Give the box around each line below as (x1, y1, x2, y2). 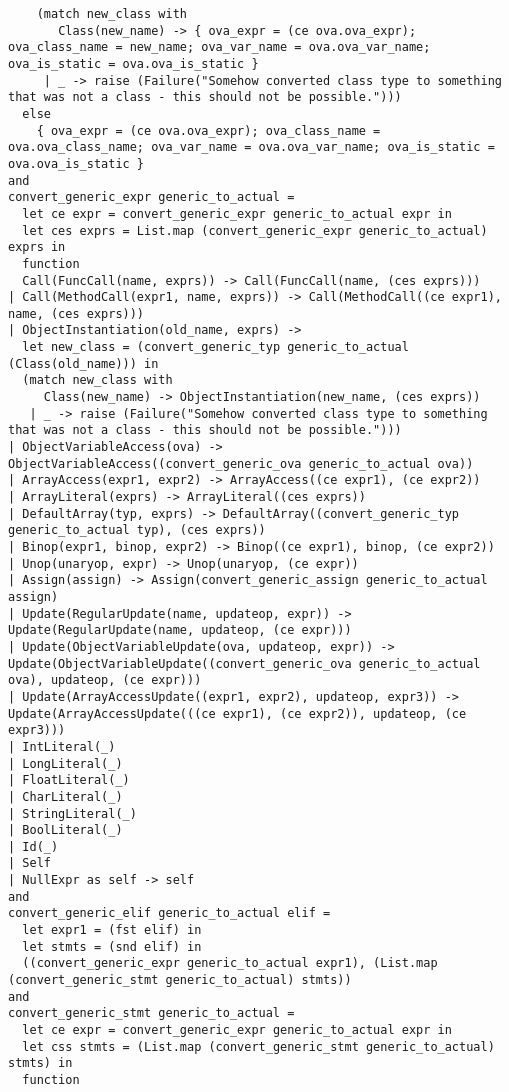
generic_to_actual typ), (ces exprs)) (8, 523, 266, 538)
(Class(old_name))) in (8, 356, 159, 371)
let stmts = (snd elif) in (22, 939, 202, 954)
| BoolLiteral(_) (8, 823, 123, 838)
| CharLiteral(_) (8, 789, 123, 804)
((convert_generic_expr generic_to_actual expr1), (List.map (22, 956, 438, 971)
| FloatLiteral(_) (8, 773, 130, 788)
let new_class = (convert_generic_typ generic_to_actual (22, 340, 409, 355)
